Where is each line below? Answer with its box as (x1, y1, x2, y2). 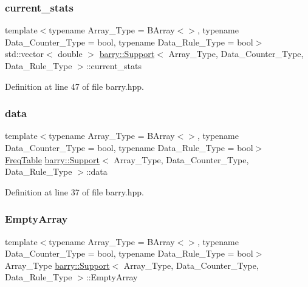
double (58, 47, 83, 60)
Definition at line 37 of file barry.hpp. (5, 185, 144, 198)
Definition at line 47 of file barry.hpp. (5, 79, 144, 92)
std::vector (5, 47, 44, 60)
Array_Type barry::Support (5, 258, 110, 271)
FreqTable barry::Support (5, 153, 100, 166)
